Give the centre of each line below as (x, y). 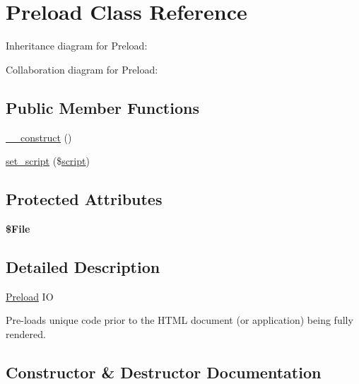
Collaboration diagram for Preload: (82, 69)
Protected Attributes (84, 199)
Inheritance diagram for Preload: (77, 46)
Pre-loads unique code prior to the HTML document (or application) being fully (179, 320)
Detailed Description (83, 266)
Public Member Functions (102, 107)
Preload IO (30, 296)
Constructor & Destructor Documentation (164, 372)
